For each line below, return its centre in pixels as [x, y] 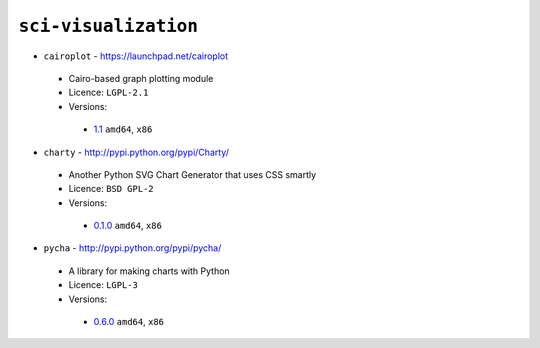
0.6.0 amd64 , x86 [129, 322]
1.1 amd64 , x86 [123, 129]
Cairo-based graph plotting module [141, 78]
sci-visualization [108, 26]
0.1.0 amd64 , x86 [127, 226]
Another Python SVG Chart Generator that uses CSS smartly [192, 174]
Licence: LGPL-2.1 [108, 92]
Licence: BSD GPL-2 [111, 189]
